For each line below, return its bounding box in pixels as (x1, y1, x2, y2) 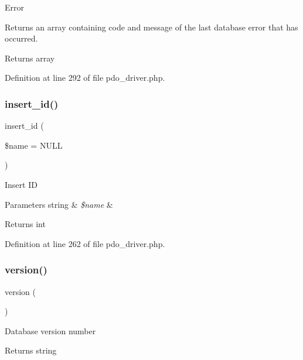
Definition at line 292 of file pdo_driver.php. (5, 71, 165, 84)
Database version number (5, 324, 96, 337)
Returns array (5, 52, 55, 64)
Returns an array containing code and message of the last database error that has (5, 20, 298, 33)
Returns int (5, 218, 46, 230)
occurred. (5, 32, 38, 44)
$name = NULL (5, 139, 63, 151)
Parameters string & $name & (5, 198, 113, 210)
